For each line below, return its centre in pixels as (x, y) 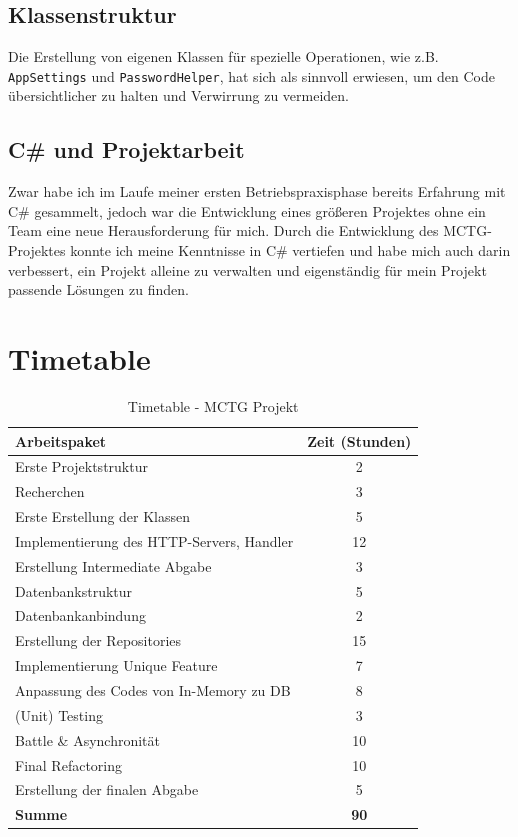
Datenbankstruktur (74, 590)
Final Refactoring (69, 764)
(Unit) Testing (59, 714)
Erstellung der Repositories (98, 640)
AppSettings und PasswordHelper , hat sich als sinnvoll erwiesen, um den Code (251, 75)
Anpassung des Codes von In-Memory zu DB (153, 689)
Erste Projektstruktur (81, 466)
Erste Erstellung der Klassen (103, 516)
